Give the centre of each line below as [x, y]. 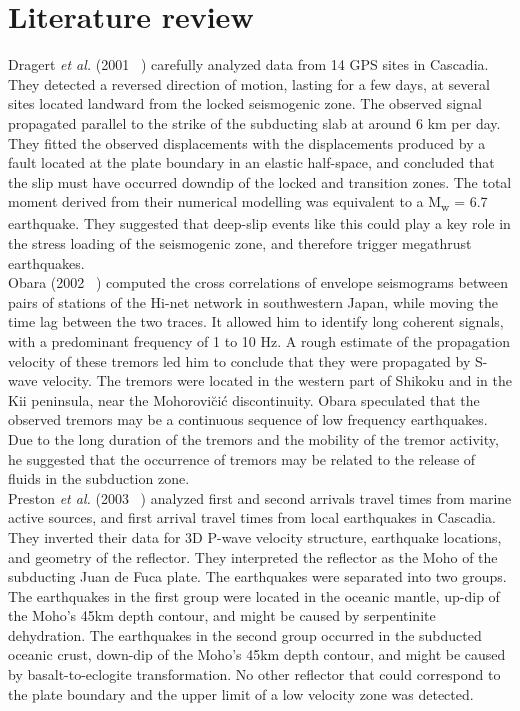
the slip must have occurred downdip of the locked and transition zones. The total [260, 181]
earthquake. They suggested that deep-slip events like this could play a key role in [259, 223]
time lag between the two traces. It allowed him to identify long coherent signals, [256, 321]
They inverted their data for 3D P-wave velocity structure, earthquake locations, [255, 536]
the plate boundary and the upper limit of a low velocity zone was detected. [241, 693]
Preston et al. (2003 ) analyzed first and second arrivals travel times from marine [260, 497]
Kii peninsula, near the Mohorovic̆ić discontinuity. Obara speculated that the [244, 399]
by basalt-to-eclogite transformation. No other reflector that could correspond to [254, 674]
